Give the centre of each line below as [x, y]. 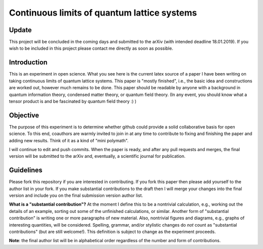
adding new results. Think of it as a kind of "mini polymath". [69, 140]
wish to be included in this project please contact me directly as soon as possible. [91, 48]
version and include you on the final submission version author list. [76, 195]
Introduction [28, 63]
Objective [24, 115]
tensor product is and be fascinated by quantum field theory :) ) [73, 101]
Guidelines [26, 170]
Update [20, 30]
